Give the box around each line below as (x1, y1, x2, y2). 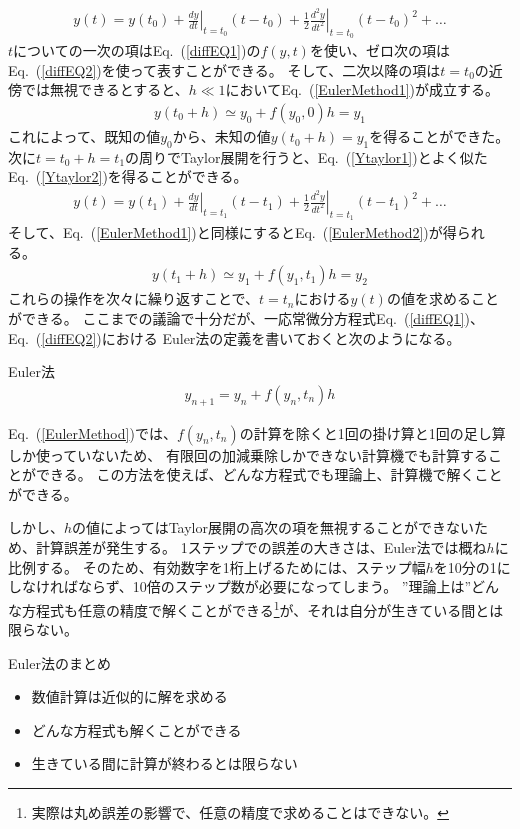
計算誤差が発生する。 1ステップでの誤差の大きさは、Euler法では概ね (35, 537, 487, 558)
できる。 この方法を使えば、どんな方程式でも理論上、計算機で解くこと (35, 464, 503, 485)
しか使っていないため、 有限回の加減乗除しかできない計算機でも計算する (8, 444, 488, 465)
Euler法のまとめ (8, 652, 111, 673)
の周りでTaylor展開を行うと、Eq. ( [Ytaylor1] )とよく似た (125, 146, 488, 167)
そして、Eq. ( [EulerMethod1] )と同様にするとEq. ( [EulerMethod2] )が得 (8, 222, 457, 243)
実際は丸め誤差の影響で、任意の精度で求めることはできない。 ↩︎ (31, 802, 449, 823)
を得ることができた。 (369, 126, 510, 147)
